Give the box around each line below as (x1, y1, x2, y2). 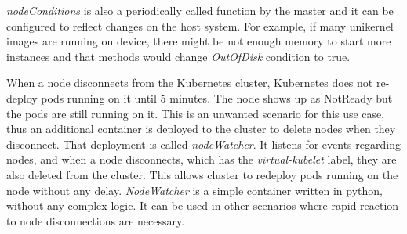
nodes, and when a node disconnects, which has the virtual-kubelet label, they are (6, 151, 397, 167)
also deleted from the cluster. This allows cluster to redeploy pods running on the (6, 166, 398, 182)
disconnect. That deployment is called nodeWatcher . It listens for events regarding (6, 135, 401, 152)
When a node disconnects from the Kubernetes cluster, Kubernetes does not (6, 74, 373, 91)
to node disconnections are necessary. (6, 212, 185, 229)
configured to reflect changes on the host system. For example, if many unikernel (6, 17, 394, 34)
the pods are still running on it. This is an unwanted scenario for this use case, (6, 105, 385, 121)
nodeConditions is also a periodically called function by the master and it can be (6, 2, 394, 18)
